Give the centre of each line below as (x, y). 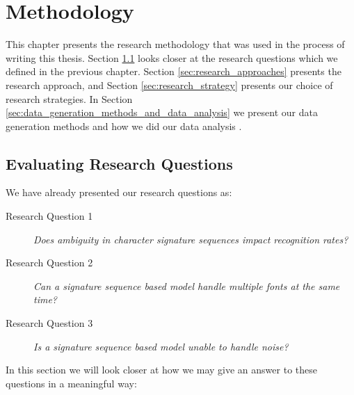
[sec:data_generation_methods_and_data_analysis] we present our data (162, 112)
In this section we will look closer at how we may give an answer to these (161, 370)
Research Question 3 (49, 323)
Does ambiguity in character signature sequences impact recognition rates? (191, 239)
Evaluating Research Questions (119, 163)
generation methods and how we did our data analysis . (124, 126)
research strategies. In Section (69, 98)
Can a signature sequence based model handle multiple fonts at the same (187, 285)
